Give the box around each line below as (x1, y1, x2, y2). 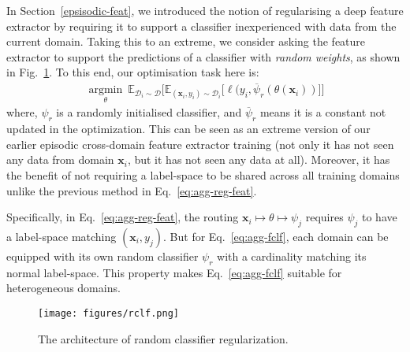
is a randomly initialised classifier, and (56, 104, 242, 120)
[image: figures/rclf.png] (38, 307, 179, 319)
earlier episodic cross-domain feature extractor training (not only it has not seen (6, 135, 394, 152)
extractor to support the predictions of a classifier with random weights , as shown (6, 48, 401, 65)
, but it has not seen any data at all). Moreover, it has (127, 151, 390, 168)
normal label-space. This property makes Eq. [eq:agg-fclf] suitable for (6, 264, 342, 280)
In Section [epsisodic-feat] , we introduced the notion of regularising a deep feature (6, 2, 404, 18)
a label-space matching (6, 228, 117, 244)
